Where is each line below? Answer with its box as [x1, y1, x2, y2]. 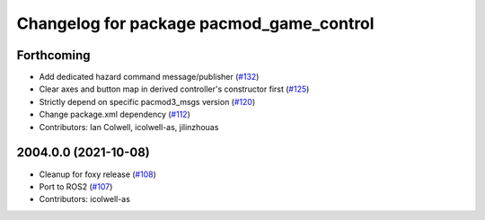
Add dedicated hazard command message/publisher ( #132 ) [39, 72, 260, 83]
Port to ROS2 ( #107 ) [39, 180, 113, 192]
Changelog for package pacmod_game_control [16, 13, 375, 33]
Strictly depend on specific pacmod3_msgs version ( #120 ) [39, 96, 256, 107]
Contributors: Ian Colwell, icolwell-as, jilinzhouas [39, 121, 219, 132]
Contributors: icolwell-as [39, 194, 130, 205]
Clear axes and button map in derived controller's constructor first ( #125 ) [39, 84, 310, 94]
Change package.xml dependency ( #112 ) [39, 109, 190, 120]
